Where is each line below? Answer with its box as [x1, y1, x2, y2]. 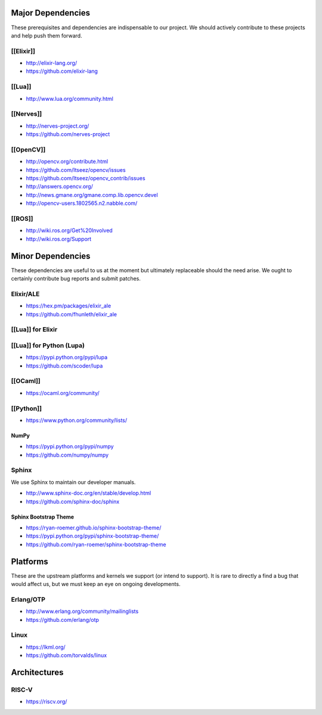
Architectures [11, 667, 64, 677]
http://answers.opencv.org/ [26, 183, 94, 190]
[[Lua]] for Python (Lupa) [11, 341, 85, 349]
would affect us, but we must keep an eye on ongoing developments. [11, 581, 181, 588]
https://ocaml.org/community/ [26, 389, 100, 396]
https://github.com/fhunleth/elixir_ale [26, 310, 117, 318]
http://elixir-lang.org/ [26, 60, 78, 67]
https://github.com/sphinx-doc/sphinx [26, 498, 120, 505]
